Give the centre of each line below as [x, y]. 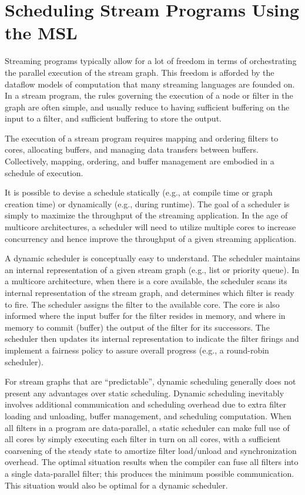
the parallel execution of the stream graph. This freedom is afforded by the [140, 72]
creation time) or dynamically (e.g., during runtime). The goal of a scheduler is [147, 203]
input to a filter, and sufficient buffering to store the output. [113, 118]
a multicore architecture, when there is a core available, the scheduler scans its [146, 281]
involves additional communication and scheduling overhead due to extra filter [146, 404]
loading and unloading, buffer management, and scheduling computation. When [148, 415]
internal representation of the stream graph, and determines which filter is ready [150, 292]
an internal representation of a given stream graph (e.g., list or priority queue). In [152, 269]
